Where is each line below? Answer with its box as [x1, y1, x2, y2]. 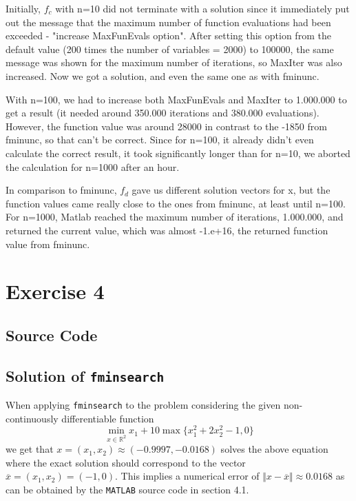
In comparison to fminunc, [6, 183, 117, 197]
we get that [6, 442, 54, 456]
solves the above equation [220, 442, 328, 456]
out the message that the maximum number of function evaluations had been [6, 14, 331, 29]
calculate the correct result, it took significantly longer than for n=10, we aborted [6, 145, 350, 160]
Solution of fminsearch [6, 365, 165, 386]
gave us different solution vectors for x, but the [132, 183, 331, 197]
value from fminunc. [6, 236, 90, 251]
